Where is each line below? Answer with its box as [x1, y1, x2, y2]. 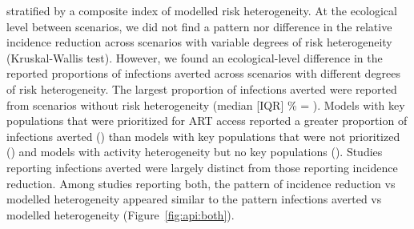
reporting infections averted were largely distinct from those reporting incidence [6, 159, 398, 175]
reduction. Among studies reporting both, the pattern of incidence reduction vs [6, 175, 396, 191]
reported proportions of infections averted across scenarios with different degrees [6, 65, 401, 82]
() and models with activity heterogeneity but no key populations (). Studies [6, 143, 383, 160]
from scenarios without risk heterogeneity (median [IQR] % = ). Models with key [6, 96, 405, 113]
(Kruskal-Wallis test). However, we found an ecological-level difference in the [6, 49, 383, 66]
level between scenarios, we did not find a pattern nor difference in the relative [6, 18, 392, 34]
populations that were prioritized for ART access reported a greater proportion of [6, 112, 408, 129]
